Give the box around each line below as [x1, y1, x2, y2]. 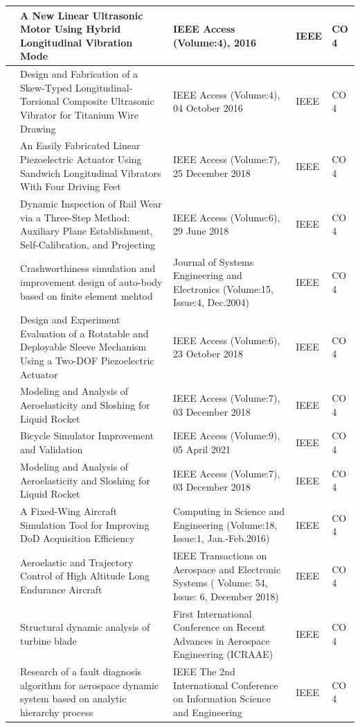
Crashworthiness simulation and [20, 261, 156, 276]
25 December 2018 [173, 165, 251, 180]
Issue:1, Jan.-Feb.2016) [173, 531, 270, 545]
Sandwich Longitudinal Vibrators [20, 165, 161, 180]
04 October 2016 [173, 101, 243, 115]
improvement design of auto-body [20, 274, 163, 289]
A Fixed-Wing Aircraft [20, 503, 118, 518]
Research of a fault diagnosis [20, 664, 142, 679]
